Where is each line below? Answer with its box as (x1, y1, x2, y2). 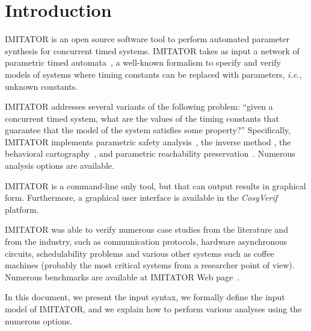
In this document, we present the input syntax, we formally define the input (5, 291, 285, 303)
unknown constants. (5, 80, 78, 92)
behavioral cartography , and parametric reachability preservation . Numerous (5, 147, 295, 160)
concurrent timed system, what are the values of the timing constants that (5, 112, 279, 124)
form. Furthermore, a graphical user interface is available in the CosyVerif (5, 191, 278, 204)
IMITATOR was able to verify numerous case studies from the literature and (5, 223, 288, 236)
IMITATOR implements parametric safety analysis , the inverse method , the (5, 135, 291, 148)
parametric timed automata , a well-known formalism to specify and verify (5, 56, 281, 69)
